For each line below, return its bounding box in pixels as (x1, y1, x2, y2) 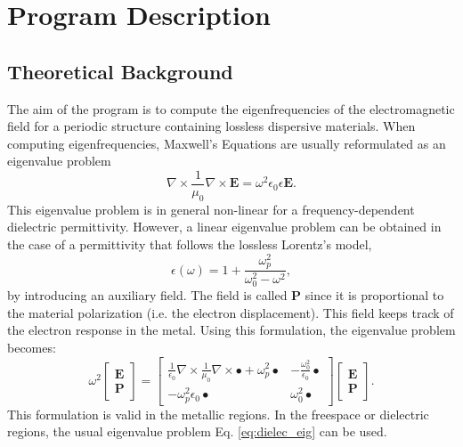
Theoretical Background (7, 57, 233, 85)
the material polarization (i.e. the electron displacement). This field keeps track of (7, 303, 454, 321)
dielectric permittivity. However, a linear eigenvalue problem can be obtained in (7, 217, 442, 236)
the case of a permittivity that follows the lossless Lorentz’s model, (7, 235, 372, 253)
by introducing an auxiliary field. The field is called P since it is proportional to (7, 286, 444, 305)
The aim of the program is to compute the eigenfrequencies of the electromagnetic (7, 99, 455, 118)
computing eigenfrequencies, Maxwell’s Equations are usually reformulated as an (7, 134, 446, 152)
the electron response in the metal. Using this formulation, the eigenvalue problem (7, 321, 456, 339)
